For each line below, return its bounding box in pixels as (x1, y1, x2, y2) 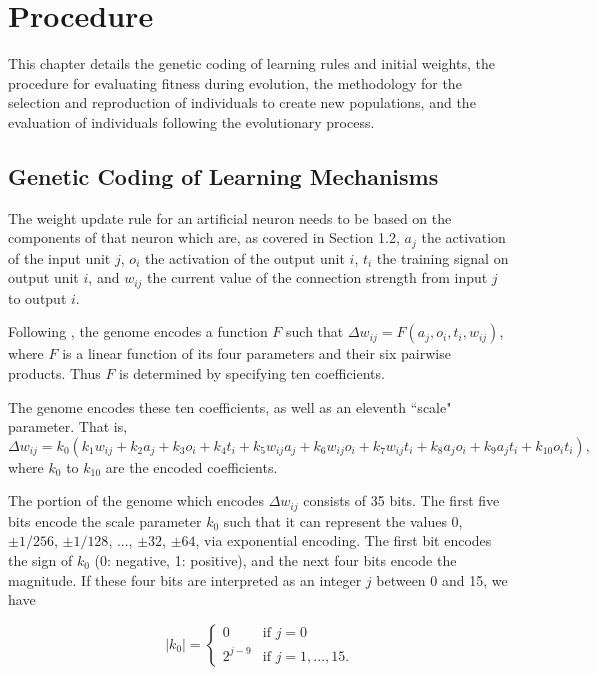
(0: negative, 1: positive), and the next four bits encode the (94, 550, 457, 570)
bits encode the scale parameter (8, 510, 202, 531)
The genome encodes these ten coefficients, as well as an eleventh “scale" (8, 396, 452, 417)
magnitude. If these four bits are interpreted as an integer (8, 569, 362, 590)
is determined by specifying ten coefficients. (119, 362, 385, 383)
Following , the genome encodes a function (8, 321, 268, 342)
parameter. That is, (8, 416, 128, 437)
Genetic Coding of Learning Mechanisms (8, 160, 439, 191)
